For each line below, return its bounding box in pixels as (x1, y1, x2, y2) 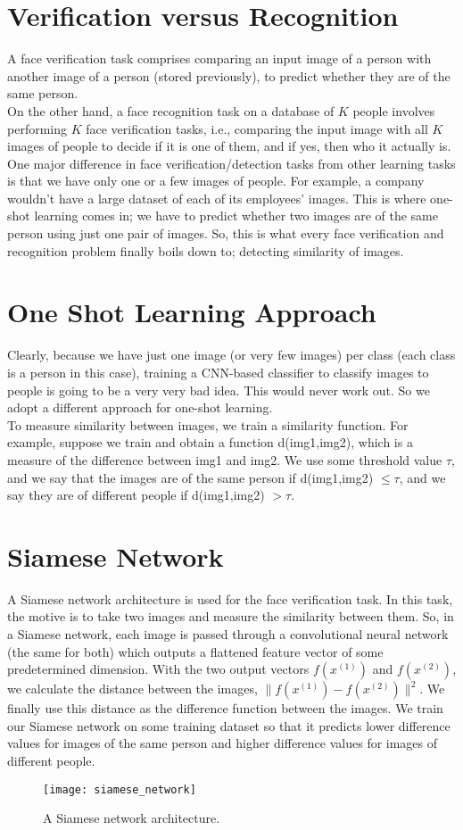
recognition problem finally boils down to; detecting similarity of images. (7, 241, 404, 260)
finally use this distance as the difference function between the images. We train (7, 699, 443, 718)
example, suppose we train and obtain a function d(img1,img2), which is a (7, 433, 413, 452)
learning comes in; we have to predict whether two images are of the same (34, 206, 438, 225)
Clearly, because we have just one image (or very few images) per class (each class (7, 345, 456, 364)
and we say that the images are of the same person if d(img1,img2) (7, 468, 374, 486)
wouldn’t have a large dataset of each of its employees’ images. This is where (7, 188, 426, 207)
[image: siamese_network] (43, 783, 196, 796)
